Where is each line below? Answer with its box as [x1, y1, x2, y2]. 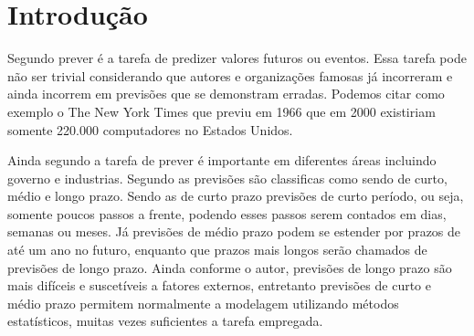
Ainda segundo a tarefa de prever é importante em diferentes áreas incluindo [7, 151, 437, 170]
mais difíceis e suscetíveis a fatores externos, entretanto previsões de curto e [7, 276, 431, 295]
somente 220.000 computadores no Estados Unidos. [7, 120, 293, 139]
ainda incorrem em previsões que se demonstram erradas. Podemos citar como [7, 84, 445, 103]
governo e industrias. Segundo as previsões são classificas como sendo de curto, [7, 168, 448, 187]
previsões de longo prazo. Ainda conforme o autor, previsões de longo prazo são [7, 257, 452, 277]
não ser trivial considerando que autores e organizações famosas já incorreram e [7, 66, 453, 85]
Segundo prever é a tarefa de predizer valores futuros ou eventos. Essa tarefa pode [7, 48, 467, 68]
